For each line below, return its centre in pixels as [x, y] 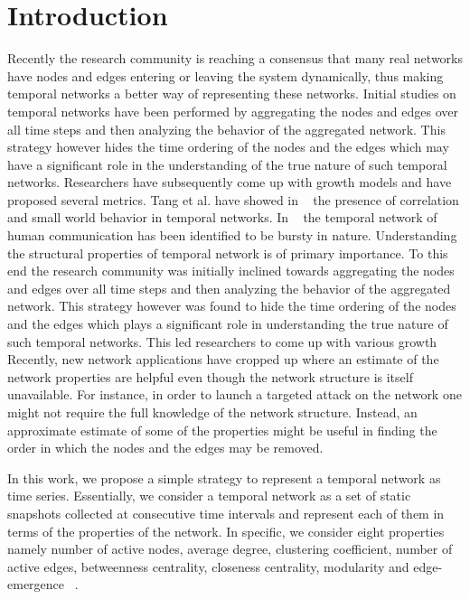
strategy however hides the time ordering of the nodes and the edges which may [228, 147]
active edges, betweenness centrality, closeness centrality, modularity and [208, 566]
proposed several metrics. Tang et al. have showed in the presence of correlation [233, 199]
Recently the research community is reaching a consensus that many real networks [235, 58]
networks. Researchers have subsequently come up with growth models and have [230, 182]
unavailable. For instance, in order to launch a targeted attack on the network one [235, 394]
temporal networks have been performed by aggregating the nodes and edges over [233, 111]
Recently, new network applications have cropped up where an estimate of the [223, 359]
